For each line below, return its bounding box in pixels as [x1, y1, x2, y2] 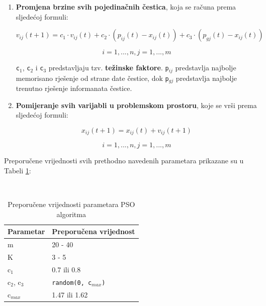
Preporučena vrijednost [52, 226, 135, 237]
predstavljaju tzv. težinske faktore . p [48, 62, 169, 73]
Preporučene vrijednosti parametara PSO [8, 199, 135, 210]
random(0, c [52, 279, 92, 286]
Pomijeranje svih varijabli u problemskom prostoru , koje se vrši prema [16, 99, 257, 110]
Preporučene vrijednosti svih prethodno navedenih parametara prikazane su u [4, 155, 244, 166]
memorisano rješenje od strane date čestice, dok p [16, 72, 169, 83]
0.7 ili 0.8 [52, 264, 81, 274]
